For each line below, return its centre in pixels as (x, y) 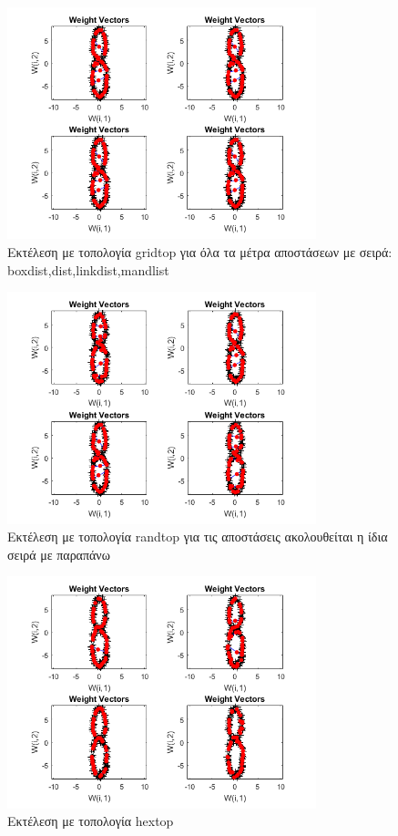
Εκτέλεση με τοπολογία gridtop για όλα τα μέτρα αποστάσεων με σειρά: (200, 251)
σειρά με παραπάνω (59, 554)
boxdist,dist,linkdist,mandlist (88, 269)
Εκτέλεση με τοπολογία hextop (91, 821)
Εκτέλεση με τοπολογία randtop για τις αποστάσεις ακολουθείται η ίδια (198, 537)
